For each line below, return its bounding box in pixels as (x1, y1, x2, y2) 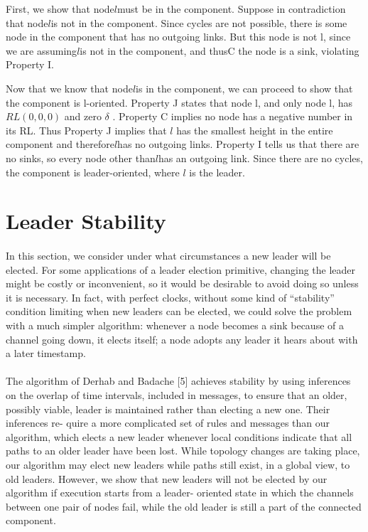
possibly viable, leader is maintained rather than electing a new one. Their (6, 401, 330, 416)
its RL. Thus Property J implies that (6, 122, 167, 137)
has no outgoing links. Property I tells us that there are (117, 137, 359, 151)
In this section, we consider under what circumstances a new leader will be (6, 248, 331, 263)
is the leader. (189, 164, 245, 179)
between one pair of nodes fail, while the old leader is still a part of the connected (6, 499, 362, 514)
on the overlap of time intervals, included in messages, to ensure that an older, (6, 388, 347, 403)
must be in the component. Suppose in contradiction (117, 1, 346, 16)
